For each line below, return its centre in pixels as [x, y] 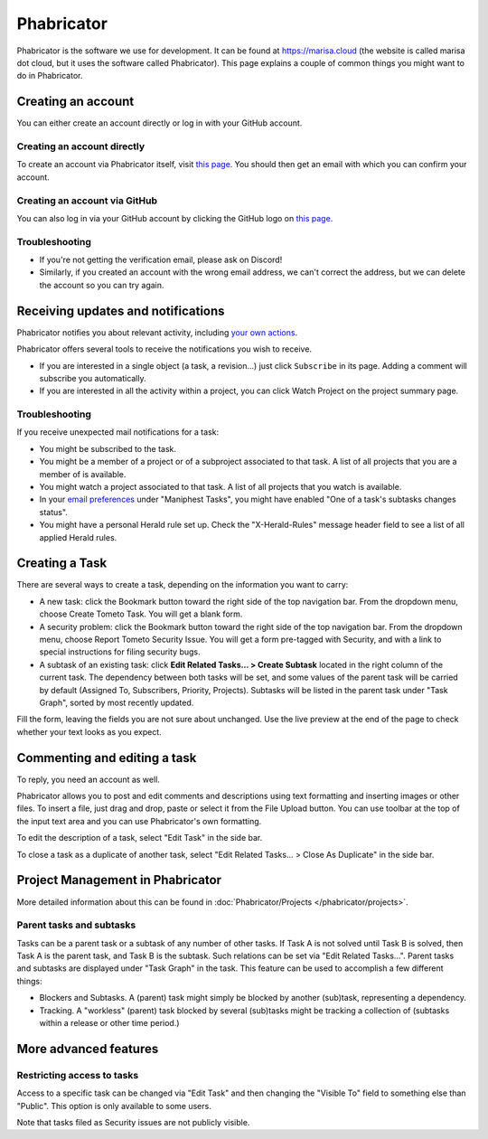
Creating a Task [62, 564]
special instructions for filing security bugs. [120, 652]
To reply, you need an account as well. [88, 779]
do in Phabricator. [50, 76]
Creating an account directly [81, 146]
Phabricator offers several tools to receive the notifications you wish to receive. [164, 349]
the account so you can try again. [102, 285]
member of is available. [83, 474]
